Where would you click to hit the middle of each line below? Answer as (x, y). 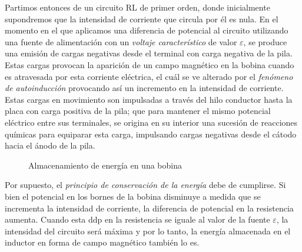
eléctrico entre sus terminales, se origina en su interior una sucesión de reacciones (151, 122)
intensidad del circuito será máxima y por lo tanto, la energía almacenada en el (148, 231)
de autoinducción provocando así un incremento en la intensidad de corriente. (144, 88)
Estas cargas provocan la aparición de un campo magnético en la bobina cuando (150, 64)
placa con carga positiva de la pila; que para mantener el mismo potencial (138, 111)
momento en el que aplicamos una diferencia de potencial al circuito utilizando (147, 30)
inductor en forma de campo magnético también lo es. (102, 242)
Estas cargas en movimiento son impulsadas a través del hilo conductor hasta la (149, 99)
